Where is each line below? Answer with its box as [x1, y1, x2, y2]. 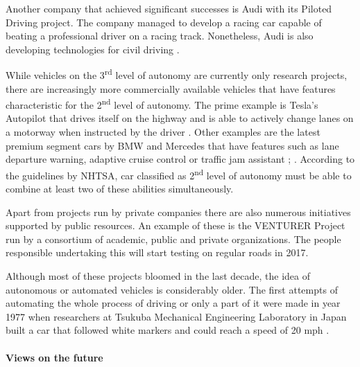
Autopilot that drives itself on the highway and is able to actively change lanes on [6, 111, 354, 125]
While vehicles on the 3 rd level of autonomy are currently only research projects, [6, 66, 348, 82]
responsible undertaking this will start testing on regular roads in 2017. [6, 245, 309, 260]
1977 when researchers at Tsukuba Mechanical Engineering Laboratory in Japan [6, 309, 347, 323]
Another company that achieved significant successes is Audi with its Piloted [6, 1, 332, 15]
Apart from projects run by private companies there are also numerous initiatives [6, 204, 351, 219]
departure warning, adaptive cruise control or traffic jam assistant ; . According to [6, 152, 355, 166]
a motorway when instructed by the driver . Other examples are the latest [6, 125, 320, 139]
